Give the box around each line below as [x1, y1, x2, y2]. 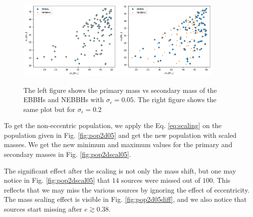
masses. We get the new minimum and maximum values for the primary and [4, 139, 233, 150]
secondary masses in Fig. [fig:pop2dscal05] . [4, 149, 131, 159]
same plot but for [23, 104, 76, 114]
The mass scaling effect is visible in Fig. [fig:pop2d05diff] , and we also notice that [4, 194, 247, 204]
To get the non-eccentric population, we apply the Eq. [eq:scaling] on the [4, 120, 222, 130]
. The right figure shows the [134, 94, 216, 105]
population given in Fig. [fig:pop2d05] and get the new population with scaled [4, 130, 237, 140]
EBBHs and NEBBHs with [23, 94, 104, 105]
